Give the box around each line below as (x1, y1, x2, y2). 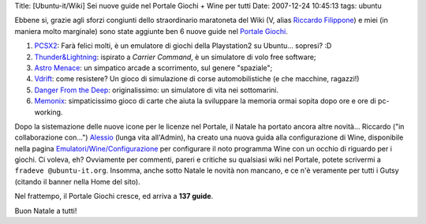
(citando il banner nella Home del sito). (14, 177, 141, 186)
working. (34, 107, 63, 117)
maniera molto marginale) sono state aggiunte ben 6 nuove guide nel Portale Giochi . (14, 26, 288, 35)
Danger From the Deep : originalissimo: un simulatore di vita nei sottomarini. (34, 85, 279, 95)
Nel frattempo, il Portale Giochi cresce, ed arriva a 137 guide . (14, 192, 214, 201)
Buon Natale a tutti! (14, 206, 77, 215)
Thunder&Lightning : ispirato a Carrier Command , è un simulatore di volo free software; (34, 52, 316, 62)
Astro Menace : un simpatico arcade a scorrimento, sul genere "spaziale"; (34, 63, 273, 73)
